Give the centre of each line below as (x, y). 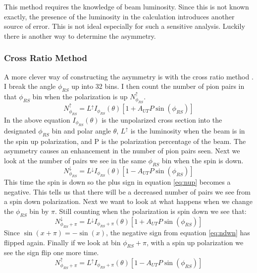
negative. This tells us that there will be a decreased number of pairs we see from (127, 191)
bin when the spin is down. (203, 160)
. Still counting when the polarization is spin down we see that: (151, 211)
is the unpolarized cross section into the (162, 119)
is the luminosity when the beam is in (188, 130)
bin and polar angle (81, 130)
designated (20, 130)
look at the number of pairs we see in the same (75, 160)
